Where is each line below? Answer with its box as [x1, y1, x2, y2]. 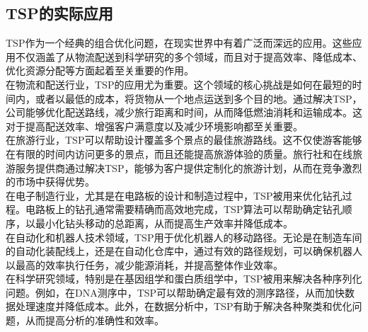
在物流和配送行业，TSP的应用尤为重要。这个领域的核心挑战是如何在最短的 [6, 76, 352, 91]
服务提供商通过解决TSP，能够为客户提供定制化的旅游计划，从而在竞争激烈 [15, 160, 362, 175]
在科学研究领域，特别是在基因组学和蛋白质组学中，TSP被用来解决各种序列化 [6, 271, 362, 286]
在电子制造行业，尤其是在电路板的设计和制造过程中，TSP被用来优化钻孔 [6, 188, 343, 202]
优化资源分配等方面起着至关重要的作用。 [6, 63, 194, 78]
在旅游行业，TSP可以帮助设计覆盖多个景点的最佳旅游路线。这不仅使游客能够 [6, 132, 362, 147]
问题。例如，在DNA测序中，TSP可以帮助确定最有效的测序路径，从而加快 [6, 285, 345, 299]
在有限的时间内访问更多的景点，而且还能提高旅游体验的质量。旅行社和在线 [6, 146, 352, 161]
